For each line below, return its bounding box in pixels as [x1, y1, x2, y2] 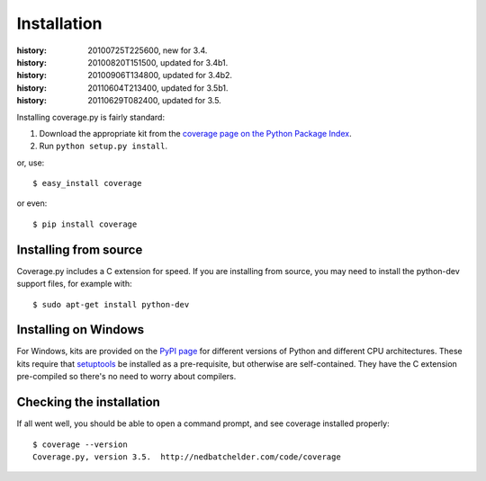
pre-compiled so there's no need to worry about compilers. [16, 371, 237, 382]
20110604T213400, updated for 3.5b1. [87, 82, 229, 94]
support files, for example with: [16, 279, 132, 289]
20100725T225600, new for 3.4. [87, 45, 208, 56]
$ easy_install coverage [32, 178, 142, 189]
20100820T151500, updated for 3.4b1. [87, 57, 229, 67]
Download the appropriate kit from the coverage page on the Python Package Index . [39, 128, 352, 138]
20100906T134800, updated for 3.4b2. [87, 70, 233, 81]
